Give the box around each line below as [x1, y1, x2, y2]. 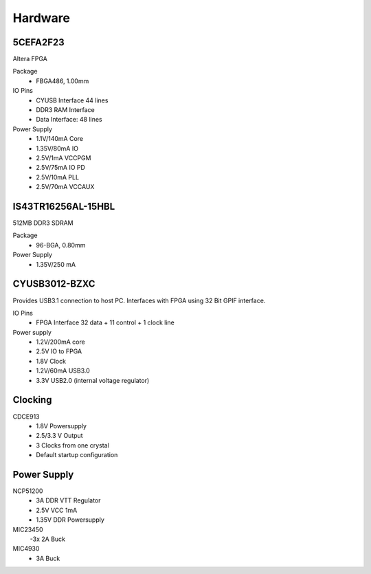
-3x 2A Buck [30, 535, 65, 543]
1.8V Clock [36, 357, 67, 365]
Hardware [12, 10, 70, 25]
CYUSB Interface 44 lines [36, 96, 109, 104]
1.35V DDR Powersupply [36, 516, 104, 524]
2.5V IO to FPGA [36, 347, 82, 355]
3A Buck [36, 554, 60, 562]
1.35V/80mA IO [36, 144, 79, 153]
